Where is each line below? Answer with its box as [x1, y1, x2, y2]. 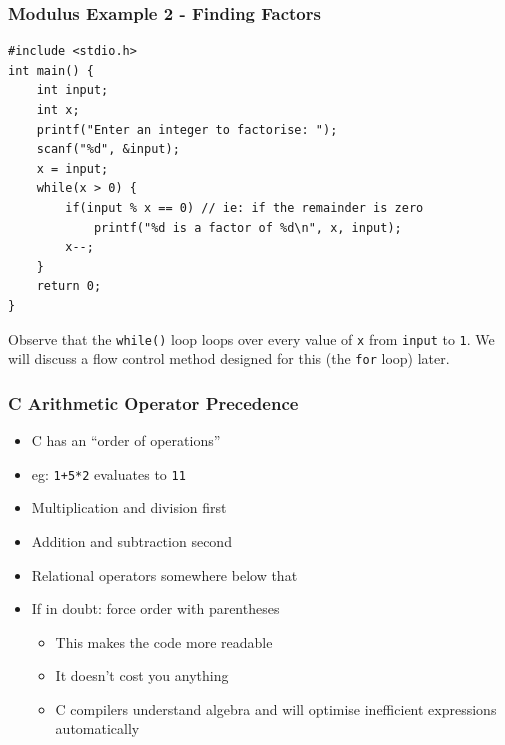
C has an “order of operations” [31, 430, 221, 451]
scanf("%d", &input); [36, 142, 180, 157]
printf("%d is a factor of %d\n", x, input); [93, 220, 402, 235]
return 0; [36, 279, 102, 294]
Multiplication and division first [31, 497, 227, 518]
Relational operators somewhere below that [31, 564, 298, 585]
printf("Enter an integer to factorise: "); [36, 122, 338, 137]
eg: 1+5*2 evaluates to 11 [31, 463, 186, 484]
